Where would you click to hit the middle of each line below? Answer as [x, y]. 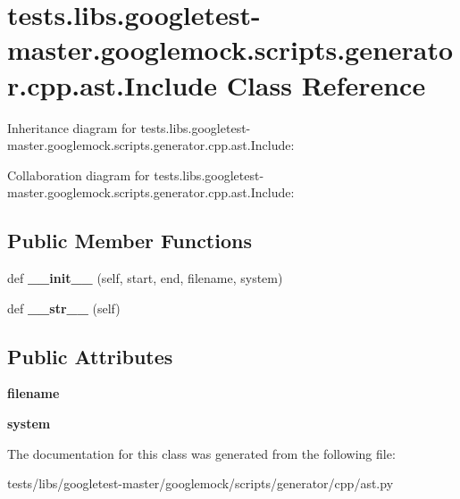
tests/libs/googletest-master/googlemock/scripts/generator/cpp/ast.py [201, 483]
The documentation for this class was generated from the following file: [201, 453]
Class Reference [326, 84]
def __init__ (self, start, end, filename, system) [145, 278]
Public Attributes [90, 356]
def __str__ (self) [64, 308]
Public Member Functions [130, 241]
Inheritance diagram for [72, 127]
